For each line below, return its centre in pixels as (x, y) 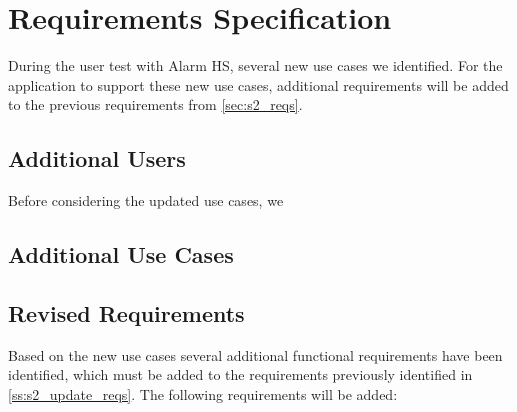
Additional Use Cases (121, 254)
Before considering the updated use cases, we (146, 200)
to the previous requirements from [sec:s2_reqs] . (155, 104)
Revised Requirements (126, 312)
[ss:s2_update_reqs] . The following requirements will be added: (203, 393)
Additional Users (97, 158)
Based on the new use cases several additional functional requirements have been (255, 354)
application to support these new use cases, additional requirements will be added (258, 84)
